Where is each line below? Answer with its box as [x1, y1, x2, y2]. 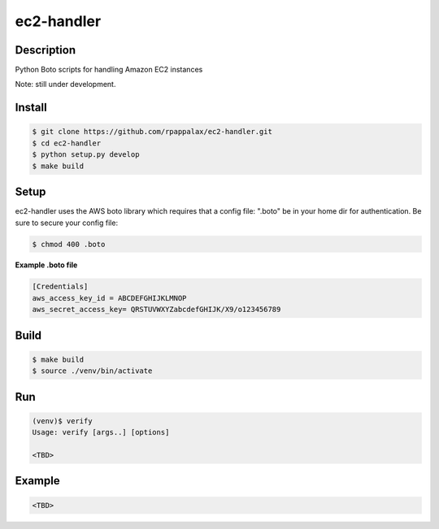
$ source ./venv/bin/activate [32, 366, 153, 375]
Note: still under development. [15, 80, 116, 89]
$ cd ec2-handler [32, 138, 102, 148]
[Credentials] [32, 282, 89, 292]
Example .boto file [15, 260, 78, 270]
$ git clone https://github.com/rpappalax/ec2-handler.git [32, 127, 272, 137]
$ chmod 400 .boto [32, 240, 106, 249]
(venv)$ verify [32, 416, 93, 426]
